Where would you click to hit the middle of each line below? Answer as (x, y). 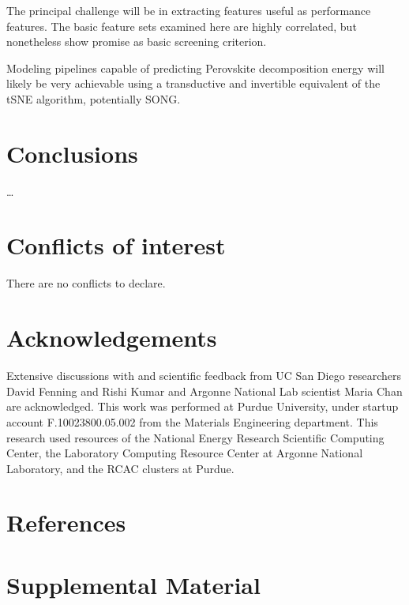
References (66, 522)
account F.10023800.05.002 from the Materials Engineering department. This (192, 421)
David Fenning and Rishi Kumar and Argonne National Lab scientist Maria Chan (204, 391)
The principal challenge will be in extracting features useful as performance (189, 10)
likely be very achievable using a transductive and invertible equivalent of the (193, 83)
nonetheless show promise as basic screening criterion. (137, 41)
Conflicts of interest (116, 245)
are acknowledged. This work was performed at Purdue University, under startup (203, 406)
